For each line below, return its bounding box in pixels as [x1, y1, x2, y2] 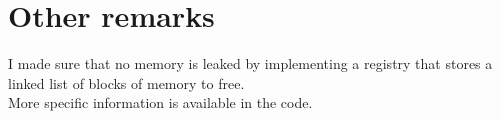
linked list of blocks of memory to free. [8, 72, 245, 93]
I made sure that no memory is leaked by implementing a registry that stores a [8, 53, 493, 74]
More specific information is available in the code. [8, 92, 313, 113]
